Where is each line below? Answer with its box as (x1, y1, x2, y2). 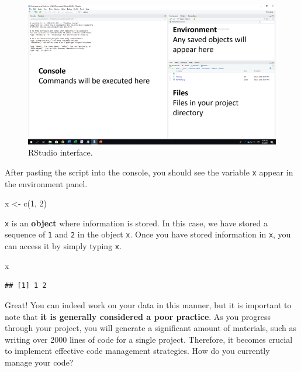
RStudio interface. (28, 146, 93, 159)
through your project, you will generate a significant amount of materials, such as (5, 322, 297, 334)
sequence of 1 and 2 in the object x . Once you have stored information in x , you (5, 228, 291, 240)
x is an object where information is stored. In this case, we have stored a (5, 216, 268, 229)
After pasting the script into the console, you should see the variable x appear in (5, 166, 293, 178)
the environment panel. (5, 177, 88, 190)
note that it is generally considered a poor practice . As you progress (5, 310, 271, 322)
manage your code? (5, 356, 74, 368)
